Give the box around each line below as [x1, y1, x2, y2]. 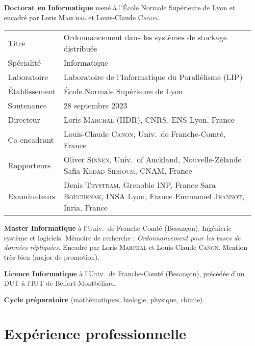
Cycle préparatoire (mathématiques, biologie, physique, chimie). [4, 294, 204, 304]
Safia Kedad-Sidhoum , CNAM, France [63, 165, 192, 177]
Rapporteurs [8, 159, 51, 171]
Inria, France [63, 202, 108, 213]
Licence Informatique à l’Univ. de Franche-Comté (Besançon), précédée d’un [4, 268, 245, 278]
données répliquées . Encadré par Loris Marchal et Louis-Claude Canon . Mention [4, 242, 248, 252]
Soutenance [8, 100, 47, 111]
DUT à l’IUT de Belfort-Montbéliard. [4, 278, 117, 288]
